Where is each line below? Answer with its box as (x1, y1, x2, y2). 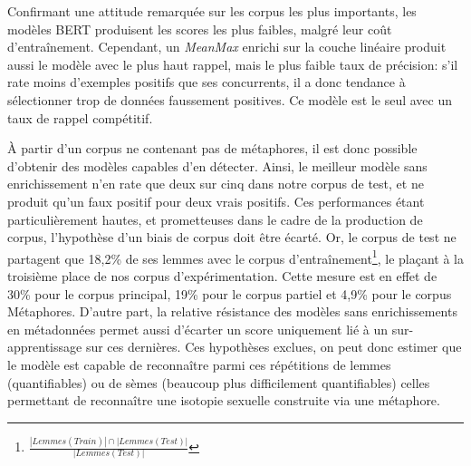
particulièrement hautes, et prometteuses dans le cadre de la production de (7, 209, 423, 228)
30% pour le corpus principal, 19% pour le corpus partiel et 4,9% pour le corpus (7, 284, 452, 303)
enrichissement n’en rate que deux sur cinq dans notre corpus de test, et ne (7, 174, 424, 193)
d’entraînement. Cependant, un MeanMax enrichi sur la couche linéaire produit (7, 37, 447, 56)
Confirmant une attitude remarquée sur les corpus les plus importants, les (7, 2, 417, 20)
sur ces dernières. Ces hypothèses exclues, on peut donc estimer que (85, 337, 462, 356)
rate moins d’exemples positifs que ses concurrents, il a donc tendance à (7, 73, 406, 92)
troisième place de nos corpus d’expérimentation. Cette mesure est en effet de (7, 266, 437, 285)
